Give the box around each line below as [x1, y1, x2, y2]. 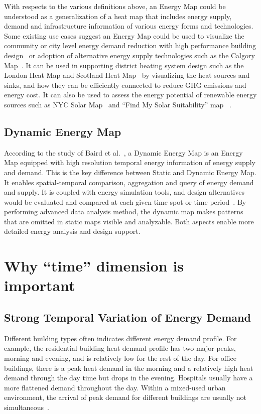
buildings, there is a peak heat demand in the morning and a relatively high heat [4, 362, 253, 373]
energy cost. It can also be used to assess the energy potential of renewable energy [4, 89, 257, 100]
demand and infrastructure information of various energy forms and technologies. [4, 21, 253, 31]
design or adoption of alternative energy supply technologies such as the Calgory [4, 50, 255, 60]
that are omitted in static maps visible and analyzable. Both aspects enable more [4, 216, 254, 226]
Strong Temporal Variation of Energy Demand [4, 310, 251, 325]
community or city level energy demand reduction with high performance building [4, 40, 256, 51]
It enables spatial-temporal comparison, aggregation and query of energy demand [4, 177, 254, 187]
